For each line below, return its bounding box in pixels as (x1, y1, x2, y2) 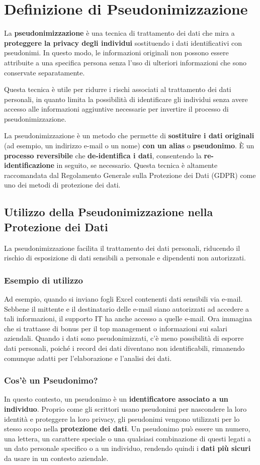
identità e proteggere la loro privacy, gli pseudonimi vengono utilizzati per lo (4, 413, 240, 424)
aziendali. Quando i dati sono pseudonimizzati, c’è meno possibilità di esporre (4, 333, 244, 343)
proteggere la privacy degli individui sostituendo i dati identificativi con (4, 37, 242, 48)
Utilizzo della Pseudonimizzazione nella (4, 204, 213, 220)
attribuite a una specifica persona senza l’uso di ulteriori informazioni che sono (4, 57, 247, 67)
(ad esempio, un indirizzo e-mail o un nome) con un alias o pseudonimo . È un (4, 140, 254, 151)
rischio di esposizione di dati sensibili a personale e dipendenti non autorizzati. (4, 252, 246, 263)
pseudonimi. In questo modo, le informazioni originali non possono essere (4, 47, 229, 58)
